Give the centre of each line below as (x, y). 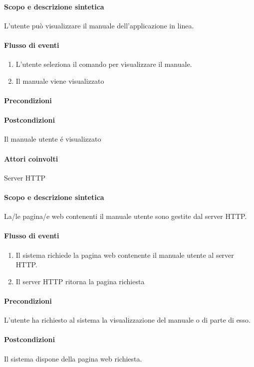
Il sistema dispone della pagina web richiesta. (73, 358)
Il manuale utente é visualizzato (53, 139)
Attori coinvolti (31, 158)
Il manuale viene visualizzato (60, 81)
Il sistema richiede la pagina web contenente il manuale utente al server (125, 255)
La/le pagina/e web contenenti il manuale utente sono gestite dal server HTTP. (126, 216)
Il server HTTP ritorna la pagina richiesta (80, 281)
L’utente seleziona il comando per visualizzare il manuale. (104, 64)
